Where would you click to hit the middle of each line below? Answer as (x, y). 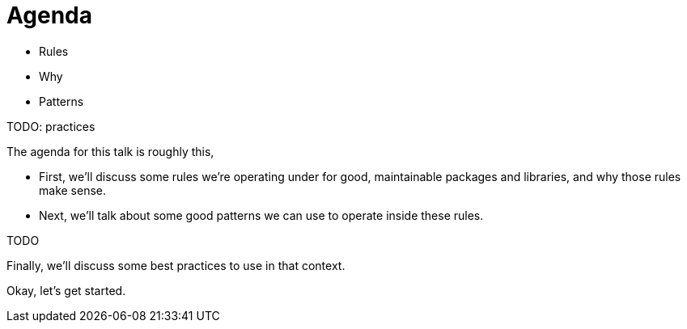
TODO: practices (51, 126)
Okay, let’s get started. (66, 290)
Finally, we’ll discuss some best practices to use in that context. (176, 265)
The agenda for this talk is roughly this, (110, 151)
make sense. (73, 190)
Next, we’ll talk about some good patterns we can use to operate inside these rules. (261, 215)
